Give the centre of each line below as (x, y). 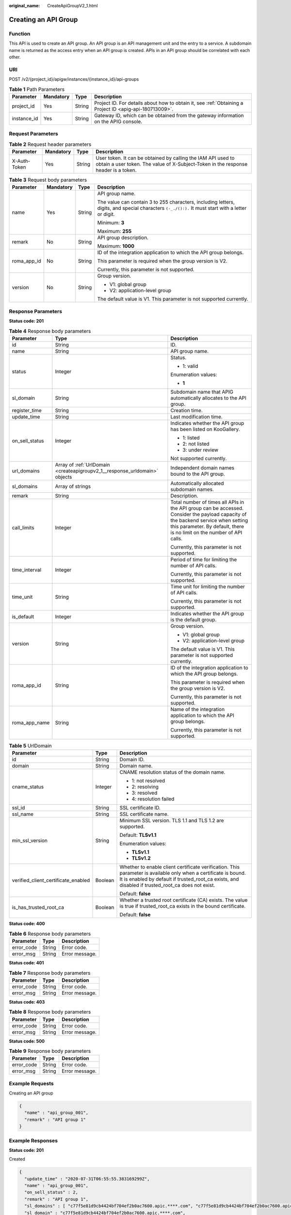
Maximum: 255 (114, 231)
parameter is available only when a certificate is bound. (183, 873)
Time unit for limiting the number (208, 587)
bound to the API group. (198, 474)
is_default (23, 616)
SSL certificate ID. (140, 808)
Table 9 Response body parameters (50, 1051)
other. (15, 57)
